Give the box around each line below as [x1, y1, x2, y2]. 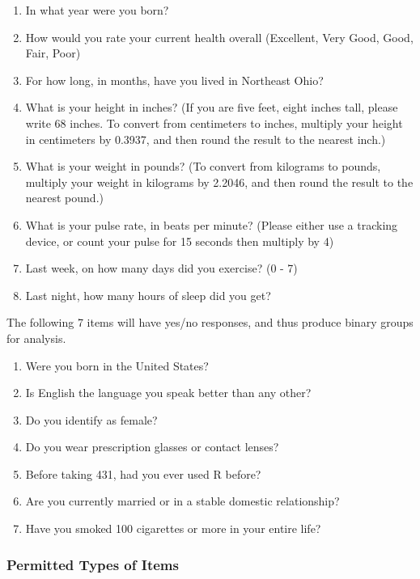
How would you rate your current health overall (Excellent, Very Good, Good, [25, 28, 414, 45]
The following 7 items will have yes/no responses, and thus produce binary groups [6, 314, 414, 331]
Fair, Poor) [25, 44, 81, 61]
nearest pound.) [25, 189, 104, 206]
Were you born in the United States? [25, 357, 209, 374]
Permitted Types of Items [6, 554, 179, 574]
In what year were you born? [25, 2, 169, 18]
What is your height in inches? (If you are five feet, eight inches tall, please [25, 99, 398, 116]
